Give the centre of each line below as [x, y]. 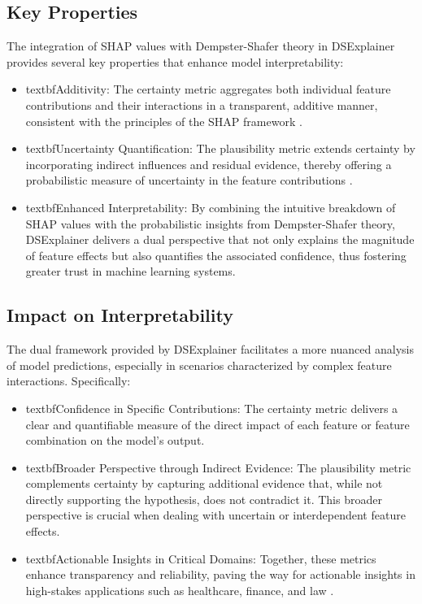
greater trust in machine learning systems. [131, 271]
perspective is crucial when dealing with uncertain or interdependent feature [215, 515]
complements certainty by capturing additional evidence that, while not [204, 483]
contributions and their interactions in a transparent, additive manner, [202, 104]
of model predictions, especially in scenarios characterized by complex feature [199, 365]
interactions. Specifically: [69, 381]
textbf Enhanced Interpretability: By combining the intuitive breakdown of [211, 207]
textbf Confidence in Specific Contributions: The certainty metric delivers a [212, 408]
